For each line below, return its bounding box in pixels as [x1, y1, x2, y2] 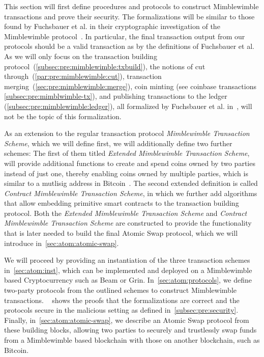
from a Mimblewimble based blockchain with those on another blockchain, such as [4, 335, 260, 345]
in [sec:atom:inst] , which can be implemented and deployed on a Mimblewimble [4, 264, 252, 275]
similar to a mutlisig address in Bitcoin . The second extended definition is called [4, 178, 258, 188]
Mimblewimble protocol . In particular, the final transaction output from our [4, 31, 245, 41]
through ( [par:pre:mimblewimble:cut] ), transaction [4, 71, 162, 81]
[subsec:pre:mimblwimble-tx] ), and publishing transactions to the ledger [4, 91, 227, 101]
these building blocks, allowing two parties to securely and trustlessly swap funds [4, 324, 257, 335]
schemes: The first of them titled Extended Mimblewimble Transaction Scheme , [4, 148, 250, 158]
